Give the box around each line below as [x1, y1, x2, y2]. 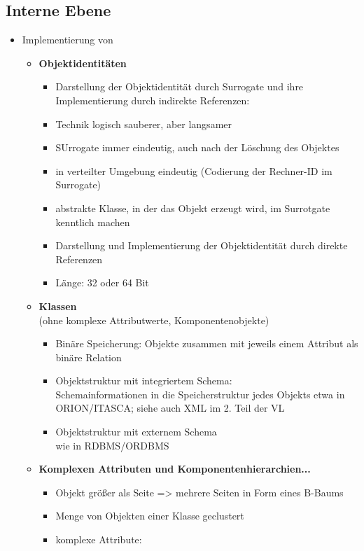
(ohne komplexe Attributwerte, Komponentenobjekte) [38, 312, 269, 327]
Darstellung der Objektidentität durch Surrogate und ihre [55, 79, 304, 94]
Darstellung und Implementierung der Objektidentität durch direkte [55, 238, 348, 253]
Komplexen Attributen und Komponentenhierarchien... [38, 461, 311, 476]
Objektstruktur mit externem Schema [55, 424, 217, 439]
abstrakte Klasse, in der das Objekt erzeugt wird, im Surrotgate [55, 200, 330, 215]
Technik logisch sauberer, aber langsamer [55, 116, 232, 131]
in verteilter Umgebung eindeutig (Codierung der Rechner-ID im [55, 163, 332, 178]
